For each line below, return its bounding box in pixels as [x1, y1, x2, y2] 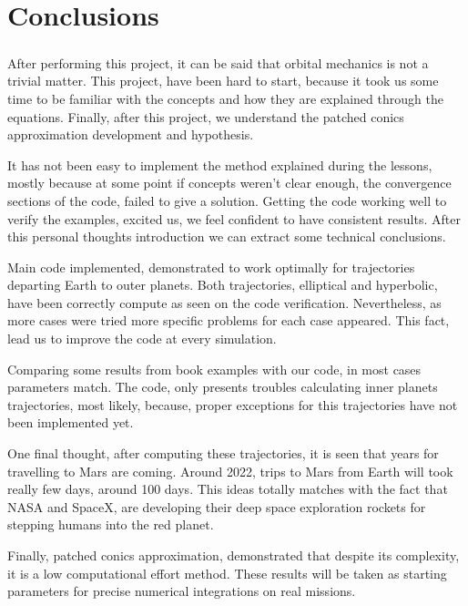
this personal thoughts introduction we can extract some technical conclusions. [7, 227, 446, 246]
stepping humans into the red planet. [7, 515, 214, 534]
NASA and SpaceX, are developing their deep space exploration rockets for [7, 497, 426, 516]
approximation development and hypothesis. [7, 125, 254, 144]
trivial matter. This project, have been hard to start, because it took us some [7, 71, 439, 90]
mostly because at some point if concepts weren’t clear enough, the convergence [7, 173, 452, 192]
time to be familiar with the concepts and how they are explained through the [7, 88, 443, 108]
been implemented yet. [7, 413, 134, 432]
